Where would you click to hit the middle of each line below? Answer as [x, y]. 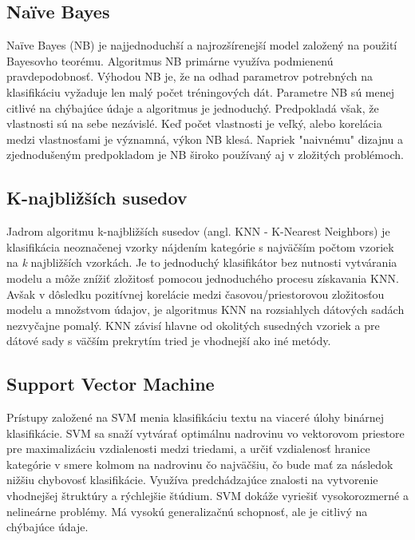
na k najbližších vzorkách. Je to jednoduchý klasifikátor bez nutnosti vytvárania [202, 262]
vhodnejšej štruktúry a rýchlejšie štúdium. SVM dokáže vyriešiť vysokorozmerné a [207, 496]
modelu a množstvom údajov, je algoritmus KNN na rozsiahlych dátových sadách [206, 310]
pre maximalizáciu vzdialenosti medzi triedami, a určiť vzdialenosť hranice [188, 449]
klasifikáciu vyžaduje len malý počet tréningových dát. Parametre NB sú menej [200, 91]
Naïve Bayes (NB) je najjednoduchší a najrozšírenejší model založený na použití [202, 45]
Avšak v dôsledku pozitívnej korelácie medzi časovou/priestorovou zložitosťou [196, 294]
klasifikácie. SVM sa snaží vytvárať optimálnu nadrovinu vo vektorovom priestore [206, 433]
